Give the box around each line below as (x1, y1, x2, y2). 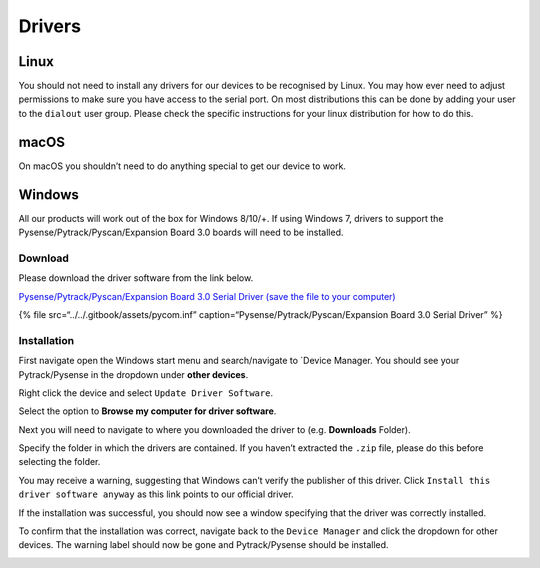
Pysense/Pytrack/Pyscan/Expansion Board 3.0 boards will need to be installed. (18, 226, 344, 239)
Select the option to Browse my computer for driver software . (18, 405, 277, 417)
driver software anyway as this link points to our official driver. (18, 488, 294, 500)
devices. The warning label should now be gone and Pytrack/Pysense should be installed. (18, 539, 389, 551)
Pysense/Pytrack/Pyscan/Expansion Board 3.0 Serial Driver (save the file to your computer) (18, 290, 396, 302)
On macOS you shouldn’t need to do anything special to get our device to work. (18, 160, 347, 172)
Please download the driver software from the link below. (18, 272, 254, 284)
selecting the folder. (18, 456, 101, 468)
